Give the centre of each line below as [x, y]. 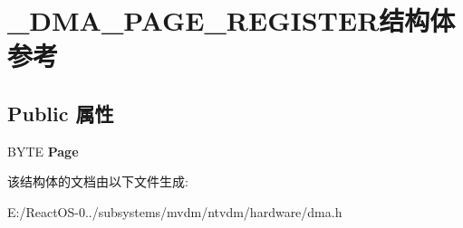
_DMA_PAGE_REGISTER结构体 [231, 20]
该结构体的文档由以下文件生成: [98, 181]
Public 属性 [61, 113]
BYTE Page [43, 151]
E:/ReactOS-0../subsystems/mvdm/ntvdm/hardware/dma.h [175, 211]
